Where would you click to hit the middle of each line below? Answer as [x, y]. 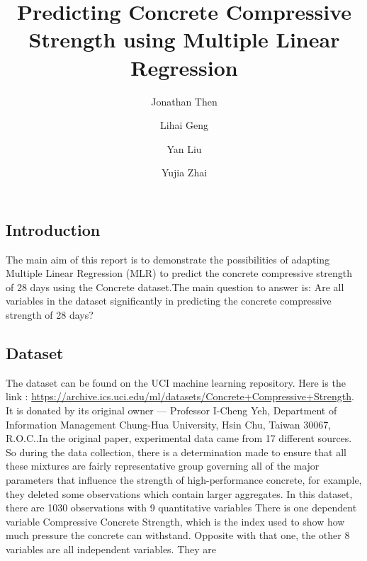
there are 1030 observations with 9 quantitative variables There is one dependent [181, 508]
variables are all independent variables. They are [111, 549]
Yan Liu [184, 148]
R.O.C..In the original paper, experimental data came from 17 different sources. [179, 438]
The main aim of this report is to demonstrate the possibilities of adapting [168, 259]
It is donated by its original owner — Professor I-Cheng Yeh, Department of [171, 410]
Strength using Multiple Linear [184, 39]
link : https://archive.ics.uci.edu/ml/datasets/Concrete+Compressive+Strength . [180, 396]
